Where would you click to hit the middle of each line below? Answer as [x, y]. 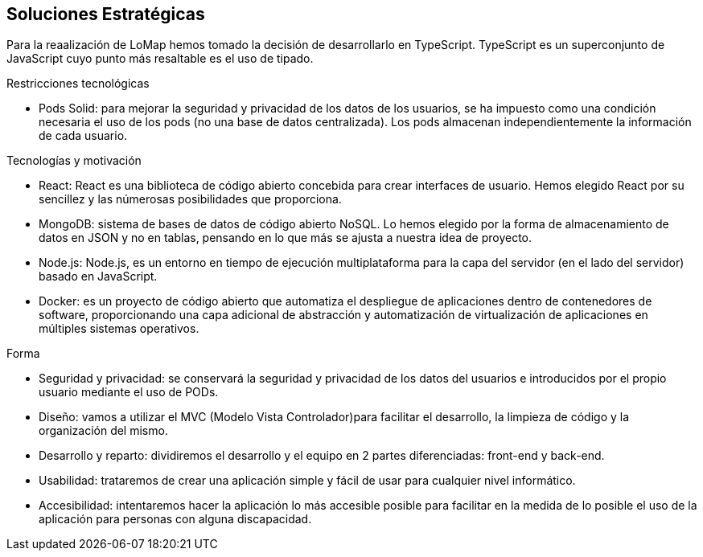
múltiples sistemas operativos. [119, 329]
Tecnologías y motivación [74, 161]
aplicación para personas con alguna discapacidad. [175, 519]
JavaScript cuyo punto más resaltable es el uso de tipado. [160, 59]
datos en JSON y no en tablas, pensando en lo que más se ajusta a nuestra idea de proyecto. [286, 238]
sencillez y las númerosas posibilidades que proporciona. [190, 199]
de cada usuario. [83, 136]
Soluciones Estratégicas [106, 14]
